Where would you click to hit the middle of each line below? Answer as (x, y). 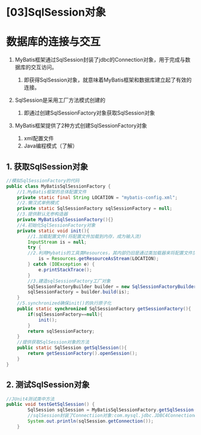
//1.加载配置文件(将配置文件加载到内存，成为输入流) (85, 236)
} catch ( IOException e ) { (61, 264)
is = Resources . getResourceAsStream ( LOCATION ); (99, 259)
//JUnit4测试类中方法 (31, 399)
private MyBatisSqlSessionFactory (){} (65, 220)
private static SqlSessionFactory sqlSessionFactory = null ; (95, 209)
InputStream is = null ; (57, 242)
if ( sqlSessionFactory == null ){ (65, 314)
